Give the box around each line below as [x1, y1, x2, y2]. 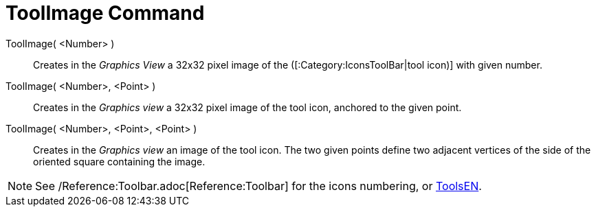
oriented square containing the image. [33, 155, 206, 167]
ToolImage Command [5, 1, 205, 25]
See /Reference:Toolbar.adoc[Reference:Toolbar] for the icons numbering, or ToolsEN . [35, 178, 482, 193]
